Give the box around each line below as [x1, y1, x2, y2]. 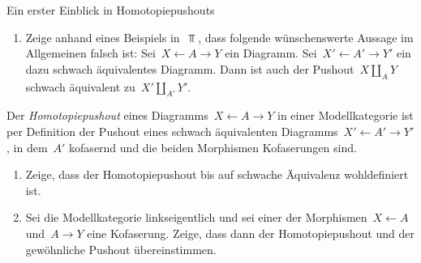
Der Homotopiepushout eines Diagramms [6, 107, 208, 124]
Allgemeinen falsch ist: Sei [25, 45, 156, 62]
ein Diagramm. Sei [225, 45, 317, 62]
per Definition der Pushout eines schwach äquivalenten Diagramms [6, 122, 338, 139]
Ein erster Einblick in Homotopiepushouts [6, 2, 215, 18]
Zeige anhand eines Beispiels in [25, 28, 180, 45]
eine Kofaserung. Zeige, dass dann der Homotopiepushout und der [87, 224, 415, 241]
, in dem [6, 138, 48, 155]
